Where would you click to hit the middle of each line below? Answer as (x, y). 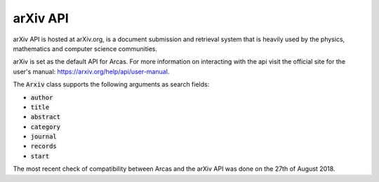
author (42, 97)
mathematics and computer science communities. (85, 48)
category (46, 127)
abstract (46, 117)
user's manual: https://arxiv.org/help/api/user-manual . (91, 71)
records (44, 146)
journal (44, 137)
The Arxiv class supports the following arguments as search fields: (111, 85)
